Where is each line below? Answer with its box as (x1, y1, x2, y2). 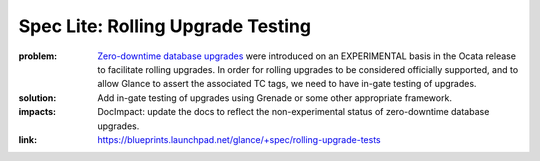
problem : (18, 50, 58, 62)
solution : (18, 91, 57, 104)
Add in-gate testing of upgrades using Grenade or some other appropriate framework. (97, 91, 452, 104)
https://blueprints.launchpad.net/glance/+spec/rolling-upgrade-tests (97, 133, 381, 145)
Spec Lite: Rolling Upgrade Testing (18, 15, 312, 37)
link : (18, 133, 38, 145)
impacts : (18, 106, 57, 118)
